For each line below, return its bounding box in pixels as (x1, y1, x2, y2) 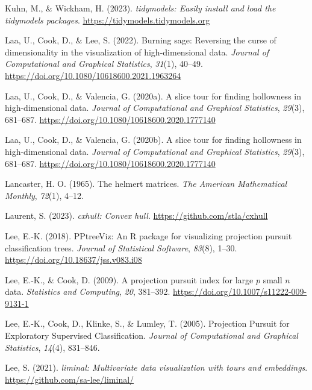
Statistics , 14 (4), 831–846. (5, 341, 100, 353)
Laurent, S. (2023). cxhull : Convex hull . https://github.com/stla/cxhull (5, 209, 268, 222)
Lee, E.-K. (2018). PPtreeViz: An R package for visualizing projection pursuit (5, 229, 292, 242)
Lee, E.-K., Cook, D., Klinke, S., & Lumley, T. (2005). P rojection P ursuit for (5, 317, 290, 330)
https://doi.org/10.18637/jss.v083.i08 (5, 253, 142, 266)
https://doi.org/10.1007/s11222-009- (173, 285, 307, 298)
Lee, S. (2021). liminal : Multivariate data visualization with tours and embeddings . (5, 361, 308, 374)
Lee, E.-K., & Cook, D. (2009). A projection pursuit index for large (5, 273, 254, 286)
